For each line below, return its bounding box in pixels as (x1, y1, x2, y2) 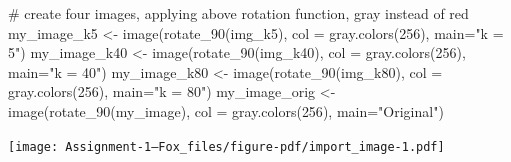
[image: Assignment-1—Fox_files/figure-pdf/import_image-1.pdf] (8, 139, 445, 154)
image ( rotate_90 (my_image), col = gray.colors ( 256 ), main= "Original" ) (8, 100, 444, 121)
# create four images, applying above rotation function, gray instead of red (8, 3, 469, 23)
